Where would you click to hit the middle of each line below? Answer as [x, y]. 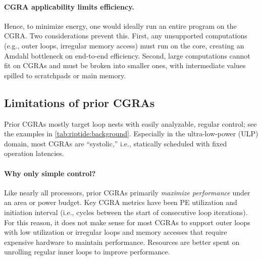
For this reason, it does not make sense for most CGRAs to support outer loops [127, 222]
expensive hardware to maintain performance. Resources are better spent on [122, 242]
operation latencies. [34, 153]
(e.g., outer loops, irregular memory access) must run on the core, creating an [124, 45]
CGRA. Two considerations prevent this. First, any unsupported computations [126, 36]
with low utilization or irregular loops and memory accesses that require [116, 232]
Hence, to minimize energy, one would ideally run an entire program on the [120, 25]
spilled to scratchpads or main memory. [65, 75]
